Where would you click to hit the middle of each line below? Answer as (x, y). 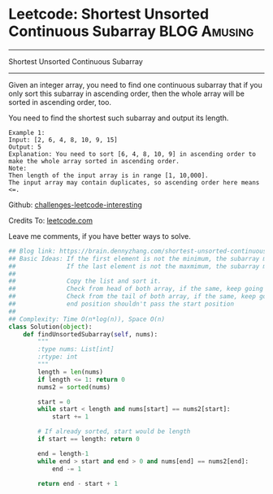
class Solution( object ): (50, 327)
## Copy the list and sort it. (85, 281)
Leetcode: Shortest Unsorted (109, 14)
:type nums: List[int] (76, 349)
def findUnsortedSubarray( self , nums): (91, 334)
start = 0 (54, 402)
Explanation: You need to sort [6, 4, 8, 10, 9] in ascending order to (132, 154)
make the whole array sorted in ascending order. (94, 161)
